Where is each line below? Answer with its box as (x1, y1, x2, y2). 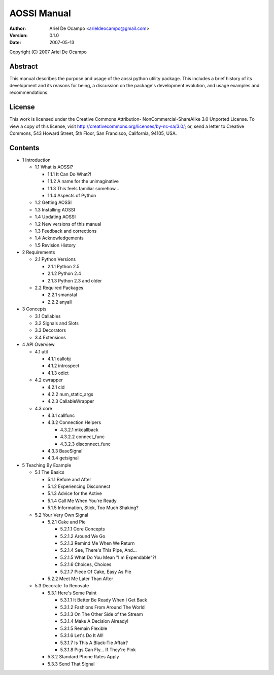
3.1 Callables (35, 313, 61, 319)
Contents (9, 144, 40, 152)
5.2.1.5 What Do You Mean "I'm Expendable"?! (60, 554, 156, 560)
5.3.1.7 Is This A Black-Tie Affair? (60, 640, 128, 646)
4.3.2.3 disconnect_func (60, 441, 111, 447)
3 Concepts (22, 306, 47, 312)
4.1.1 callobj (47, 356, 71, 362)
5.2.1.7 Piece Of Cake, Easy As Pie (60, 569, 131, 575)
